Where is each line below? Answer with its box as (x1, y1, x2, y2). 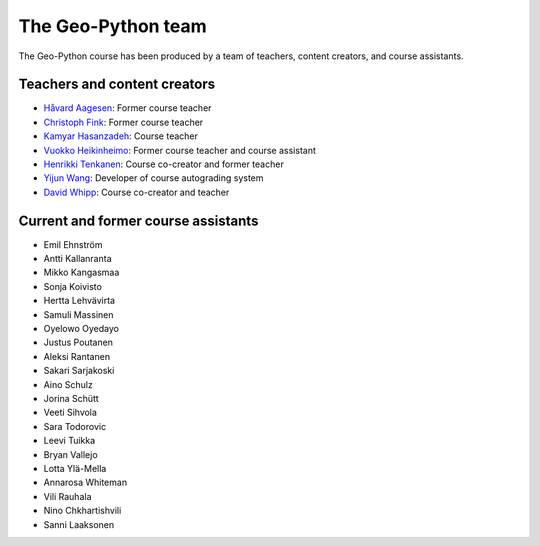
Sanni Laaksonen (43, 518, 115, 530)
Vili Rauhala (43, 490, 92, 502)
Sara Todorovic (43, 420, 107, 432)
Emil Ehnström (43, 238, 104, 250)
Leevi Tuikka (43, 435, 96, 447)
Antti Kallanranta (43, 253, 112, 265)
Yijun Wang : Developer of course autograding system (43, 172, 264, 184)
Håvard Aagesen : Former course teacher (43, 102, 212, 114)
